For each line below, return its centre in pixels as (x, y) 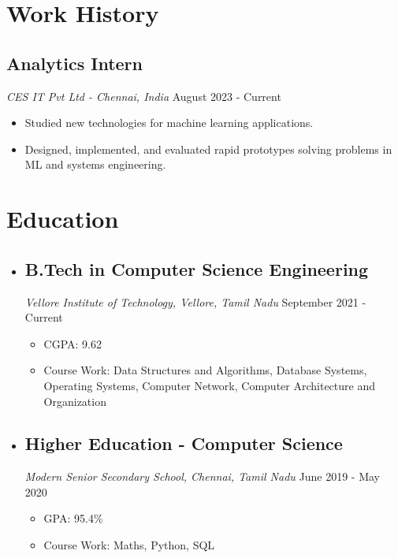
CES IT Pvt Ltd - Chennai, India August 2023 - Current (144, 96)
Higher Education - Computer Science (184, 443)
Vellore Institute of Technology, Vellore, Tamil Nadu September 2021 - (195, 301)
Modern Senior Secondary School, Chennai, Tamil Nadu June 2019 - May (202, 476)
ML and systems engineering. (95, 164)
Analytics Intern (74, 63)
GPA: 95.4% (73, 518)
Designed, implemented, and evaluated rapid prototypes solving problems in (208, 149)
